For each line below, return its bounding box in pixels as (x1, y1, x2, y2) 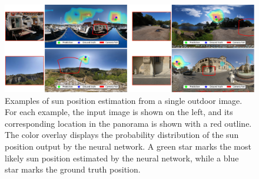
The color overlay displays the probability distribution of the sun (5, 129, 239, 141)
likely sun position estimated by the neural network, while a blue (5, 151, 239, 164)
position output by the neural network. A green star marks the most (5, 140, 251, 153)
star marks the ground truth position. (5, 163, 141, 175)
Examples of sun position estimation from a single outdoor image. (5, 94, 243, 106)
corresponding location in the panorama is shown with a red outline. (5, 117, 252, 129)
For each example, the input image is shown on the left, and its (5, 106, 233, 118)
